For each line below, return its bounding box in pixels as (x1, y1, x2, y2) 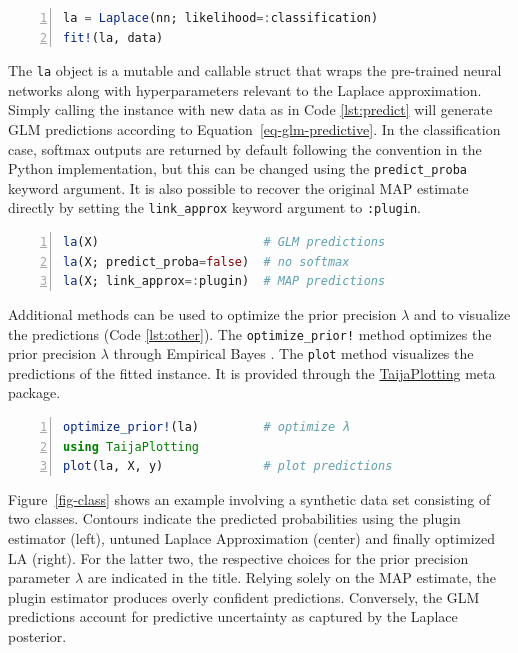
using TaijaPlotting (63, 439, 200, 454)
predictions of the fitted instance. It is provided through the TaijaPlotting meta (8, 362, 496, 383)
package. (8, 382, 61, 403)
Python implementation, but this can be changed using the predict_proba (8, 158, 468, 179)
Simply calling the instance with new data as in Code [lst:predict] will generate (8, 99, 493, 120)
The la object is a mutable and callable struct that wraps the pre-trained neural (8, 60, 502, 81)
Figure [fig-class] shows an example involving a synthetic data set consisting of (8, 488, 491, 509)
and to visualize (413, 303, 511, 324)
